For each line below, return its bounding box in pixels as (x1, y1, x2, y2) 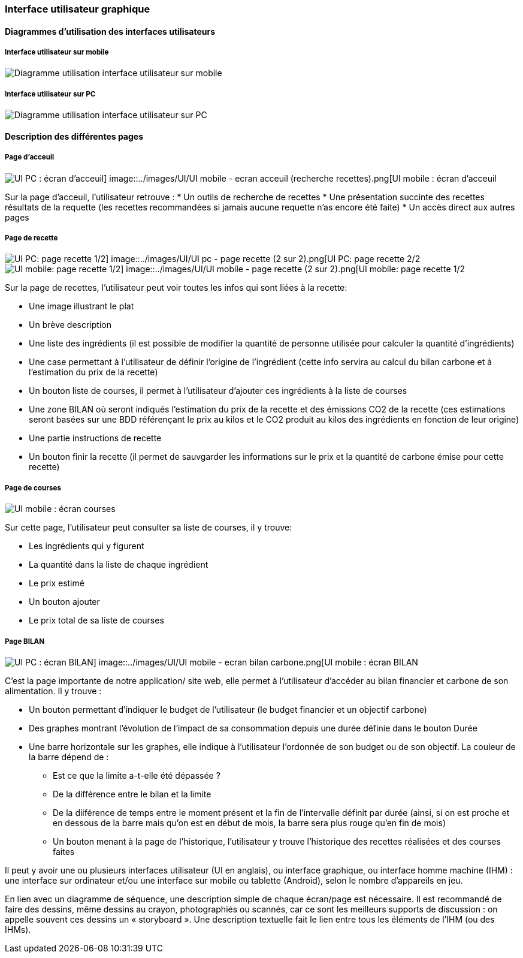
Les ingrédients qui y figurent (29, 541, 144, 552)
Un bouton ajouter (29, 597, 100, 607)
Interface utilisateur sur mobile (5, 48, 109, 56)
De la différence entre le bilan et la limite (53, 788, 211, 799)
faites (53, 846, 75, 857)
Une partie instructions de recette (29, 433, 162, 444)
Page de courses (5, 483, 61, 492)
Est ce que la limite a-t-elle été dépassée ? (53, 770, 220, 781)
